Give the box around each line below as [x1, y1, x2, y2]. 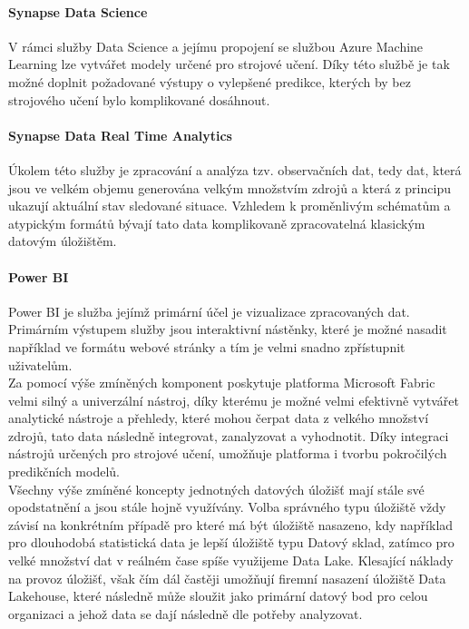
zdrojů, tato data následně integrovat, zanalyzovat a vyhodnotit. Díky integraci [8, 426, 449, 445]
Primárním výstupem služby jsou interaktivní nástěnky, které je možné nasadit [8, 319, 447, 339]
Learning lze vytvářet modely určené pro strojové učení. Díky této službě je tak [8, 54, 450, 74]
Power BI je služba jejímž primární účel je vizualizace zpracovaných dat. [8, 301, 410, 320]
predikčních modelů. [8, 462, 120, 481]
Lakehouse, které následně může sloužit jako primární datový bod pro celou [8, 586, 428, 605]
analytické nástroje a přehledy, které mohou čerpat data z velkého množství [8, 408, 429, 428]
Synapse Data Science [8, 2, 148, 21]
